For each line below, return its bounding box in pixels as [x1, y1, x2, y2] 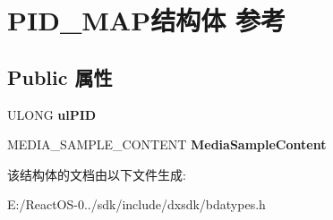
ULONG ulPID [7, 105, 97, 123]
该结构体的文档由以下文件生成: [7, 165, 186, 183]
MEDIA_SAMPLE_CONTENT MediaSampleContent [7, 135, 327, 154]
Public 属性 [7, 63, 113, 90]
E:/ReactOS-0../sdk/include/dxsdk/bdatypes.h [7, 195, 266, 214]
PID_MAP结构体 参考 [7, 2, 286, 38]
